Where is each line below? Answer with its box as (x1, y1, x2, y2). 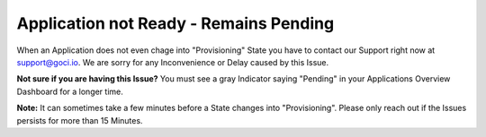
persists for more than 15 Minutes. (16, 115, 143, 125)
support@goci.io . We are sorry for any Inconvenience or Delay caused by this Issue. (16, 56, 329, 67)
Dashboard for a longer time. (16, 86, 123, 97)
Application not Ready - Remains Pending (16, 13, 335, 33)
